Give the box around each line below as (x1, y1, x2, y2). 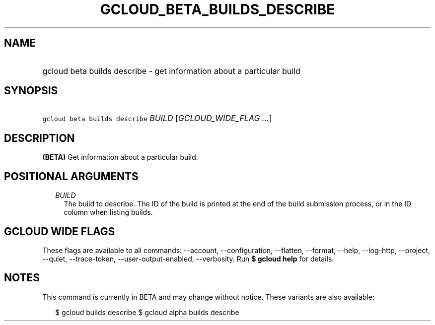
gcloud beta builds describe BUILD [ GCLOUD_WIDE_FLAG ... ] (42, 113, 272, 124)
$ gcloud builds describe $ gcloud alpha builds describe (55, 308, 239, 317)
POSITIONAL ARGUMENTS (4, 170, 139, 183)
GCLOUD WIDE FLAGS (4, 225, 115, 238)
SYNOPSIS (4, 84, 58, 97)
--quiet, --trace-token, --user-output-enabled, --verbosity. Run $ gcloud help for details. (42, 254, 334, 263)
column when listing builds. (64, 208, 153, 217)
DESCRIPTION (4, 131, 75, 144)
